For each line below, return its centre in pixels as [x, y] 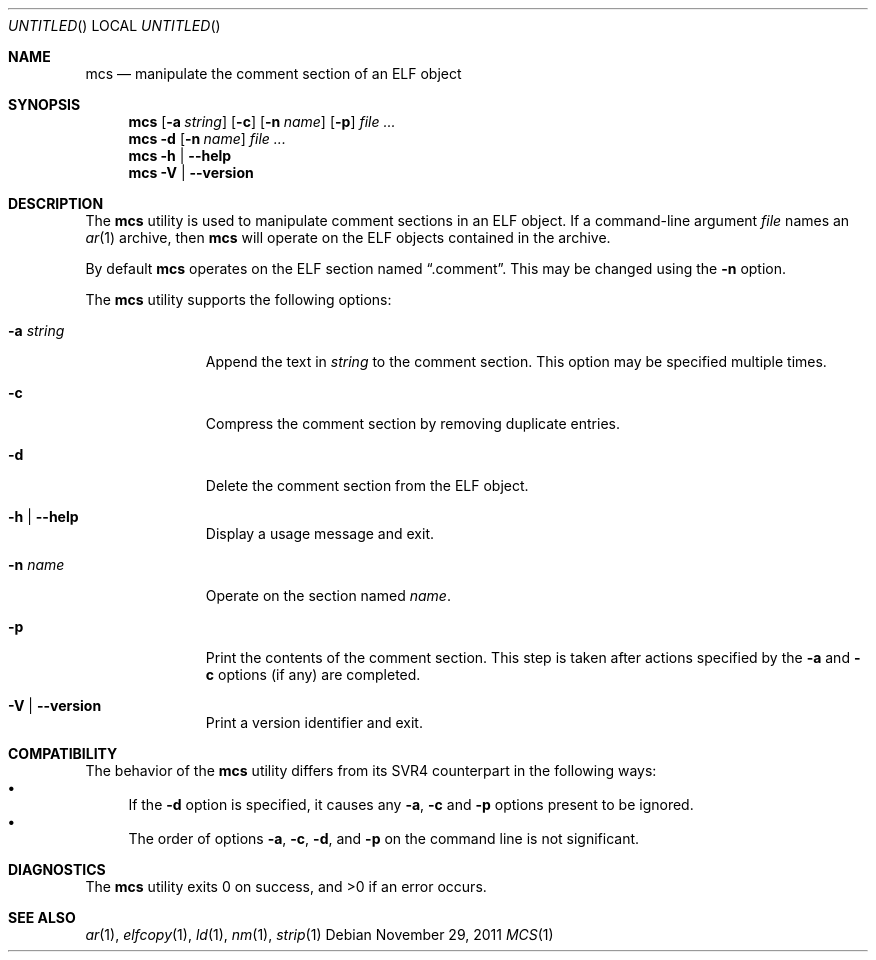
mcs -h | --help [180, 155]
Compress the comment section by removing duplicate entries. [413, 423]
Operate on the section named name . [328, 595]
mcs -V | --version [191, 172]
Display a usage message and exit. [320, 533]
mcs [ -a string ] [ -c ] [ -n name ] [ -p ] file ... [262, 121]
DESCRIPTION [56, 203]
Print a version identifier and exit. [314, 722]
